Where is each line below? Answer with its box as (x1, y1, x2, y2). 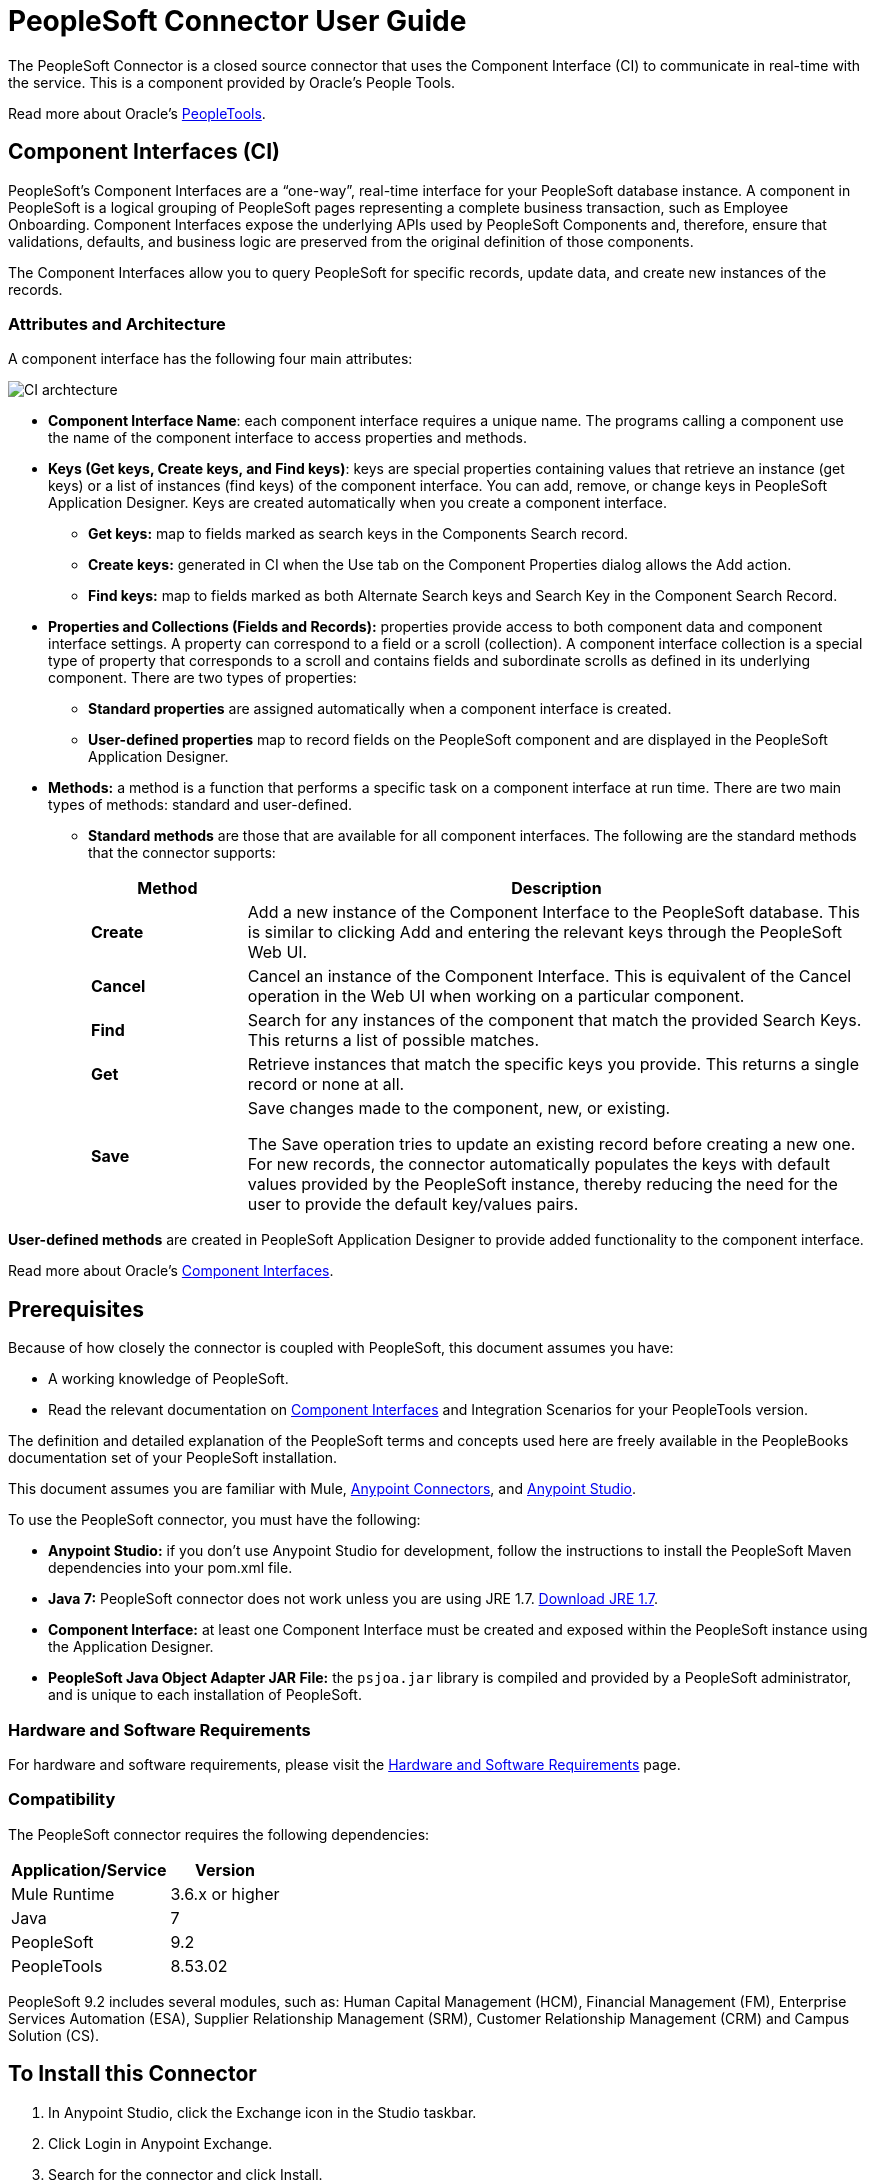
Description (511, 878, 602, 899)
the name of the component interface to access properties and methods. (48, 429, 527, 447)
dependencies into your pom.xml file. (48, 1559, 293, 1577)
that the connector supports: (88, 844, 276, 862)
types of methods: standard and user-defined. (48, 796, 353, 814)
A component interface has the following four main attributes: (8, 350, 413, 368)
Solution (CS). (8, 2026, 100, 2044)
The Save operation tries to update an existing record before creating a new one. (247, 1134, 856, 1155)
